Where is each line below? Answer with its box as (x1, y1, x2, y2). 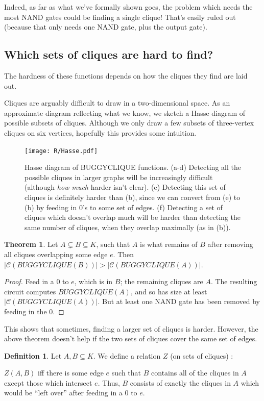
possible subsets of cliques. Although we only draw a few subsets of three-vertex (4, 117, 254, 128)
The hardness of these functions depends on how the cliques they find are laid (4, 70, 248, 81)
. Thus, (98, 377, 120, 388)
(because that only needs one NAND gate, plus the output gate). (4, 21, 207, 32)
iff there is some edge (38, 367, 104, 378)
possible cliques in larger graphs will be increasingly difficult (25, 171, 213, 182)
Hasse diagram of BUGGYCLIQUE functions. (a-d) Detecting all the (25, 162, 241, 172)
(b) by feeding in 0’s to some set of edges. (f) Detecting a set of (25, 202, 223, 212)
